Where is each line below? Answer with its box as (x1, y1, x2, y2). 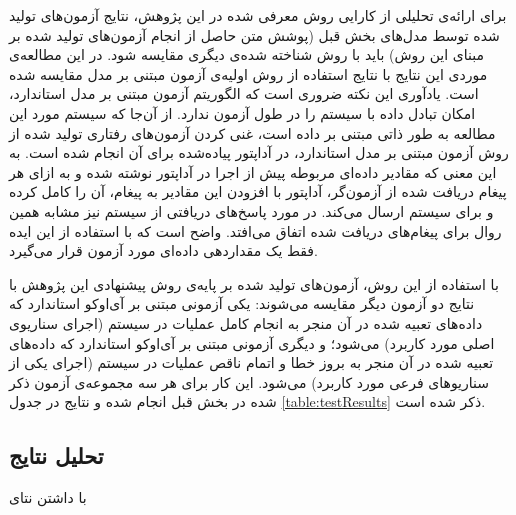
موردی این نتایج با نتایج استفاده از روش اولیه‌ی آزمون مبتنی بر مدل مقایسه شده (9, 63, 488, 84)
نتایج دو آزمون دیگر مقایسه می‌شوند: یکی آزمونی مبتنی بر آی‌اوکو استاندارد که (9, 293, 475, 314)
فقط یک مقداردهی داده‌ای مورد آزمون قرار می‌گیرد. (9, 240, 318, 261)
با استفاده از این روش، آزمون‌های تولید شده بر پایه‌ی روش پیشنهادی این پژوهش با (9, 273, 499, 294)
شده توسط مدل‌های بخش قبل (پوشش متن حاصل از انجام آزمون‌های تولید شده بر (9, 24, 500, 45)
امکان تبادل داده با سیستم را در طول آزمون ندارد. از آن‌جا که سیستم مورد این (9, 102, 476, 123)
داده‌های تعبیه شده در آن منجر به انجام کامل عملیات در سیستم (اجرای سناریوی (9, 312, 483, 333)
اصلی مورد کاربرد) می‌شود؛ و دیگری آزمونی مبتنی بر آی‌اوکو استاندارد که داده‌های (9, 332, 495, 353)
